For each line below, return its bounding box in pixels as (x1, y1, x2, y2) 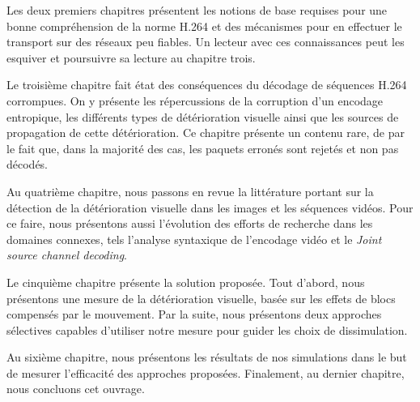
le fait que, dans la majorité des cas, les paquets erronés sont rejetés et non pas (6, 139, 399, 156)
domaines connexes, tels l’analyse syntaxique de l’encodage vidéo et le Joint (6, 230, 382, 247)
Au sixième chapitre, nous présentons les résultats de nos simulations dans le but (6, 349, 407, 366)
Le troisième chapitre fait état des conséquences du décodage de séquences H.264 (6, 76, 407, 93)
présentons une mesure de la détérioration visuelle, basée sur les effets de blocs (6, 289, 396, 306)
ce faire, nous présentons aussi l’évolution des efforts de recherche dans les (6, 215, 373, 232)
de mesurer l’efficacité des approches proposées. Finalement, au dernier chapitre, (6, 364, 405, 381)
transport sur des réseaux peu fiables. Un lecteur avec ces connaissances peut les (6, 33, 405, 50)
